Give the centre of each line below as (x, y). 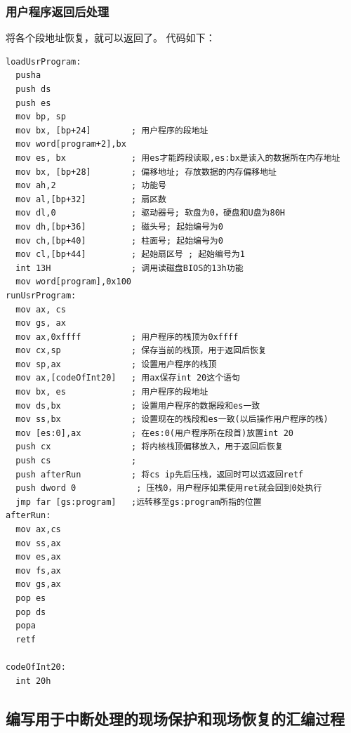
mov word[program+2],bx (71, 144)
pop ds (31, 612)
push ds (33, 89)
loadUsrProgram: (44, 61)
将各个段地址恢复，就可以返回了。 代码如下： (111, 38)
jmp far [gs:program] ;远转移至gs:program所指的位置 (139, 502)
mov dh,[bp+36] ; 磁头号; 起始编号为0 (119, 226)
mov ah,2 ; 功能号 (91, 186)
